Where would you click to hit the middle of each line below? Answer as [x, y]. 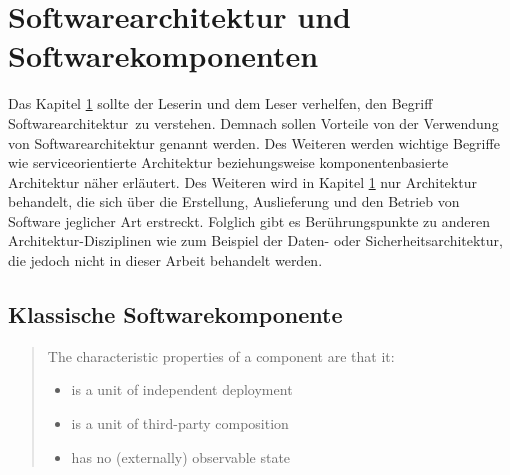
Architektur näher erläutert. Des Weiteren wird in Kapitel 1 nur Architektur [242, 181]
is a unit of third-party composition [180, 423]
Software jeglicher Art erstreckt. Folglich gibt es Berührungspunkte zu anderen [249, 220]
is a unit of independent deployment [182, 389]
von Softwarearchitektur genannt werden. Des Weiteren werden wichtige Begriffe [254, 142]
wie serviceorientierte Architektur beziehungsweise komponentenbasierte [228, 162]
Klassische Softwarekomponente [175, 314]
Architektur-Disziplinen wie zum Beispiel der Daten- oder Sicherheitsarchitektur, [255, 240]
